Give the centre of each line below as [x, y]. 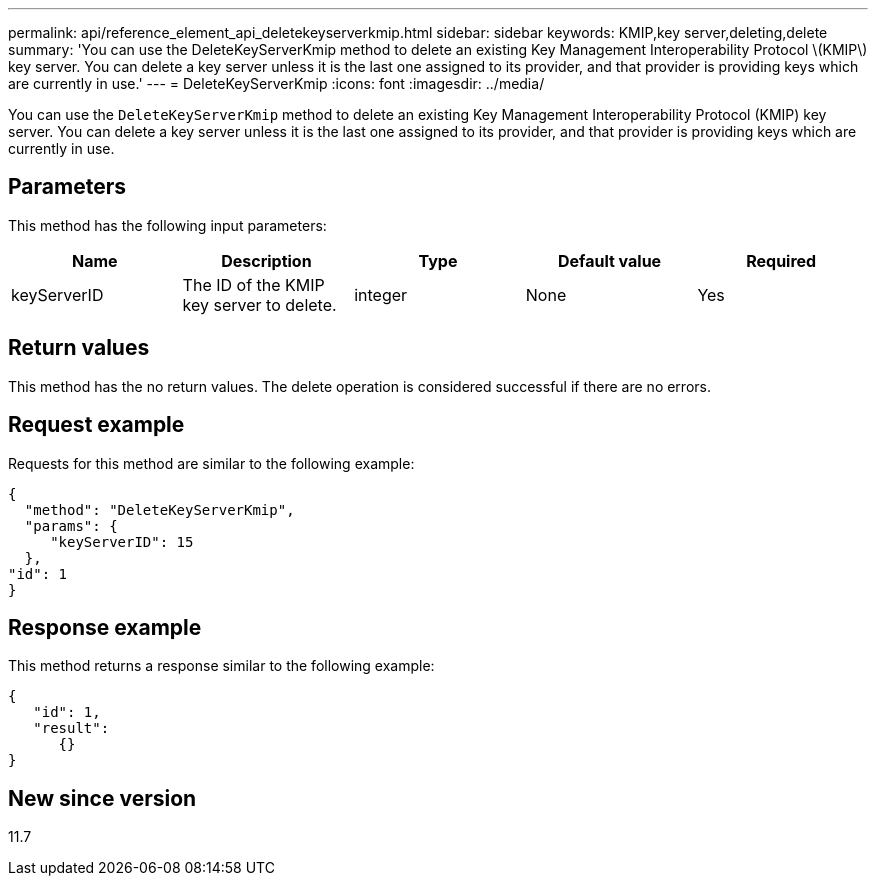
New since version [102, 798]
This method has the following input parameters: [167, 225]
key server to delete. [259, 304]
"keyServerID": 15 [122, 541]
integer [381, 294]
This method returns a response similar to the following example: [221, 666]
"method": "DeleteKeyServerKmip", [159, 509]
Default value [609, 260]
